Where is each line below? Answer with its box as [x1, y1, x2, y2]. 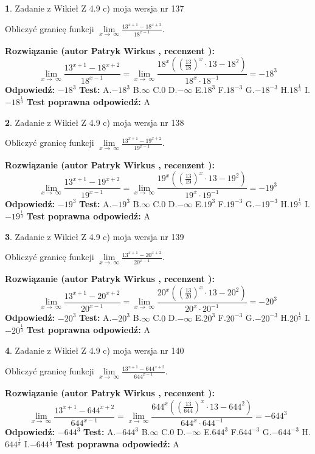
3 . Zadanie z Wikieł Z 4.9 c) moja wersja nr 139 [5, 230, 184, 242]
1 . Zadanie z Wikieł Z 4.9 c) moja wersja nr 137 [5, 2, 184, 14]
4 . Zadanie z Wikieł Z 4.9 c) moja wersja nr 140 [5, 344, 184, 357]
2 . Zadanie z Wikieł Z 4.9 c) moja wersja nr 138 [5, 115, 184, 128]
